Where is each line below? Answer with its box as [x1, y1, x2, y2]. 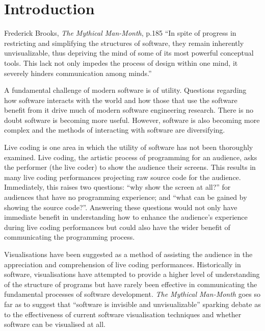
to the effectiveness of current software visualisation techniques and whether [4, 309, 242, 319]
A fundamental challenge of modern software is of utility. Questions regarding [4, 85, 247, 95]
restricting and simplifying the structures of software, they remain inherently [4, 37, 244, 48]
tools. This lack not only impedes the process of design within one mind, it [4, 57, 238, 68]
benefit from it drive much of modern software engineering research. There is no [4, 105, 253, 115]
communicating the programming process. [4, 232, 135, 242]
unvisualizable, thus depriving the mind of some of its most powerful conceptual [4, 47, 254, 58]
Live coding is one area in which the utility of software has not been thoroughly [4, 142, 253, 152]
